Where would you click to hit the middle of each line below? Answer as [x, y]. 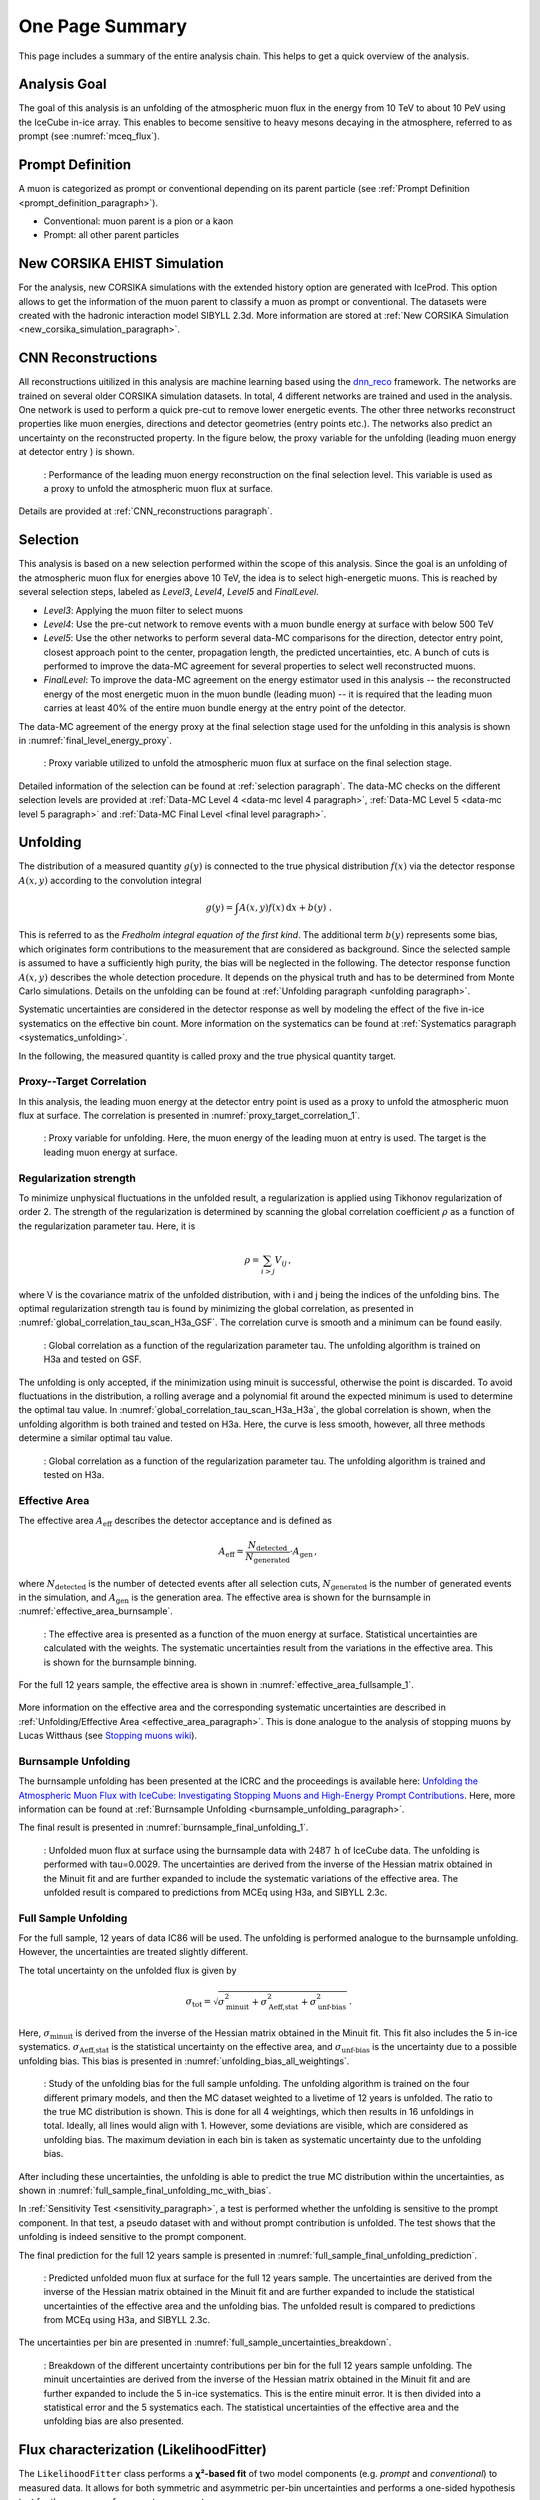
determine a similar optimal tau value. [96, 1438]
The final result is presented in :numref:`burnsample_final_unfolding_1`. [163, 1827]
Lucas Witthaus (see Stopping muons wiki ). [108, 1736]
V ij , [283, 1261]
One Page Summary [103, 26]
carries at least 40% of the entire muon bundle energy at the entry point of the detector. [225, 708]
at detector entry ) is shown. [76, 452]
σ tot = [198, 2002]
